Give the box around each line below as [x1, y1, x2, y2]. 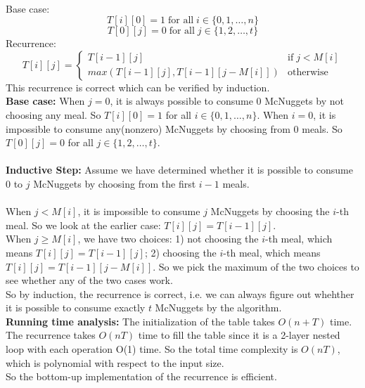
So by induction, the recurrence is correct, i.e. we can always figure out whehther [6, 286, 354, 301]
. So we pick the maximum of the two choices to [153, 259, 359, 273]
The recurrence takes [6, 328, 96, 342]
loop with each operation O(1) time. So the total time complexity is [6, 342, 298, 356]
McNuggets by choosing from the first [33, 176, 196, 190]
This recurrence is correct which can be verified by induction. [6, 79, 270, 94]
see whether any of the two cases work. [6, 273, 173, 287]
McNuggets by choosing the [210, 204, 330, 219]
